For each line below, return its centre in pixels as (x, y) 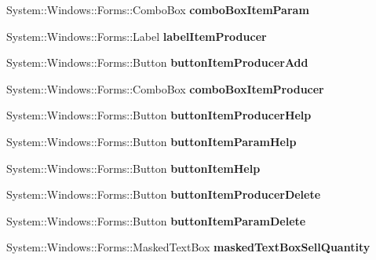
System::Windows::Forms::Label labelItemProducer (137, 36)
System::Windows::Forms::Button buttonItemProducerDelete (164, 194)
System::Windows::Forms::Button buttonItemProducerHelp (159, 115)
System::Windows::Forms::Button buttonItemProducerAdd (157, 62)
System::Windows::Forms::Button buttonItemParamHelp (151, 141)
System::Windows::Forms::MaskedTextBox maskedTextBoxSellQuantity (188, 247)
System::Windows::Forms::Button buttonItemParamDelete (156, 220)
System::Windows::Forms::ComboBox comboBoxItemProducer (165, 88)
